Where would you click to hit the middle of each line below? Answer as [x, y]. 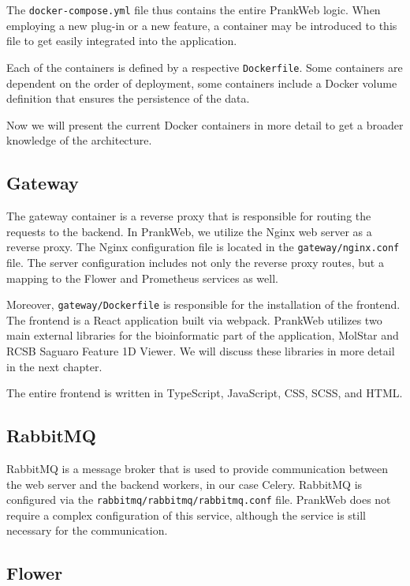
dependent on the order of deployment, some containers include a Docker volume [202, 83]
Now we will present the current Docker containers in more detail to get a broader [205, 124]
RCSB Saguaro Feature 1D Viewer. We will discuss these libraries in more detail [201, 350]
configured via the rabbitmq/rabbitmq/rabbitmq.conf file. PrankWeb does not [199, 500]
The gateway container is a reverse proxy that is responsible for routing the [189, 216]
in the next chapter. [54, 366]
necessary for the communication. [87, 530]
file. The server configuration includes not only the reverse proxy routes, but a [195, 262]
